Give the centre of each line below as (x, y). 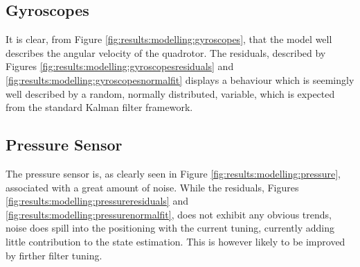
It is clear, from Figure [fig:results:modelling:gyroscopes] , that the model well (169, 39)
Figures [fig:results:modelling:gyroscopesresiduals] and (120, 66)
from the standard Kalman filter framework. (99, 107)
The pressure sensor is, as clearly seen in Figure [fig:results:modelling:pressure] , (173, 173)
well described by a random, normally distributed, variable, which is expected (170, 93)
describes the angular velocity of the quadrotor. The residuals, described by (166, 52)
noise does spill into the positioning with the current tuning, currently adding (170, 228)
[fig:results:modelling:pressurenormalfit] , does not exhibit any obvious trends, (169, 214)
